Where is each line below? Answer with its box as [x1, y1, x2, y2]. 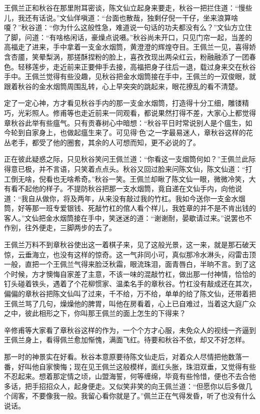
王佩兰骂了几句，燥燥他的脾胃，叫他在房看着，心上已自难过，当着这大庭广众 [4, 298, 256, 308]
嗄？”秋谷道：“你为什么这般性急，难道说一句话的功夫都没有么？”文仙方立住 [4, 22, 252, 33]
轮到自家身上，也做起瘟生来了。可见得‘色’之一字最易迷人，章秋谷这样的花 [10, 127, 253, 138]
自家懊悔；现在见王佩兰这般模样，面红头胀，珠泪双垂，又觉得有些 [38, 361, 256, 371]
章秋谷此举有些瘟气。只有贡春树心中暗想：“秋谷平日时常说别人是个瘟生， [4, 117, 245, 128]
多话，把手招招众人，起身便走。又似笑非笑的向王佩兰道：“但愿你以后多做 [4, 380, 245, 391]
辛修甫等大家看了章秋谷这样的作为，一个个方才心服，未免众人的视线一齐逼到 [4, 324, 256, 335]
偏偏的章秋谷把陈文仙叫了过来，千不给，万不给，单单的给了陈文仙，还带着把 [4, 288, 256, 299]
